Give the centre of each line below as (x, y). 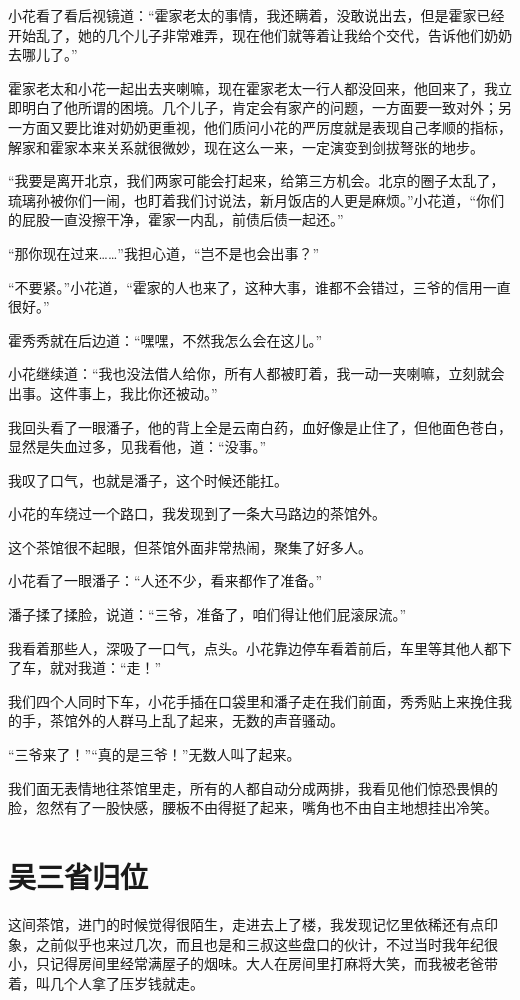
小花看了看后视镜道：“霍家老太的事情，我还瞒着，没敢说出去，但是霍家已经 (256, 15)
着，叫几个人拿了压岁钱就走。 (106, 982)
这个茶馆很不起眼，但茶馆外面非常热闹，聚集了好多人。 (190, 546)
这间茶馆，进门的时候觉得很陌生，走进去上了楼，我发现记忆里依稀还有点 (246, 923)
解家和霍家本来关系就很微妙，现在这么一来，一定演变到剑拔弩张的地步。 (246, 146)
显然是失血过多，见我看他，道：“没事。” (137, 446)
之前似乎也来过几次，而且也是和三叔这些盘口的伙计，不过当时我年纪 (259, 943)
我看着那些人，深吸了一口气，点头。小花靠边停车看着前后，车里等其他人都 (253, 647)
